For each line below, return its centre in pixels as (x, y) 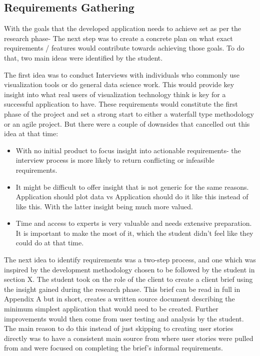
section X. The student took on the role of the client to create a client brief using (128, 279)
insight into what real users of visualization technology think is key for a (115, 94)
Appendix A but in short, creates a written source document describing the (119, 299)
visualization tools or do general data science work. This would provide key (119, 84)
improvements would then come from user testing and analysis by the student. (124, 318)
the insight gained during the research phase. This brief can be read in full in (122, 289)
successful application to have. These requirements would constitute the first (121, 104)
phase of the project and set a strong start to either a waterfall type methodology (129, 113)
